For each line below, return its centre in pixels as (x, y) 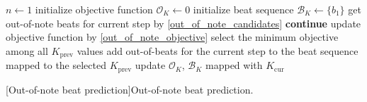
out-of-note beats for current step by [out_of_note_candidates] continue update (183, 23)
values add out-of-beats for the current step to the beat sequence (218, 50)
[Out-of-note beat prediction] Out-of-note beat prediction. (130, 89)
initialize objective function (94, 9)
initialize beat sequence (243, 9)
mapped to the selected (56, 65)
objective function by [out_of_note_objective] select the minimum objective (172, 37)
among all (27, 50)
